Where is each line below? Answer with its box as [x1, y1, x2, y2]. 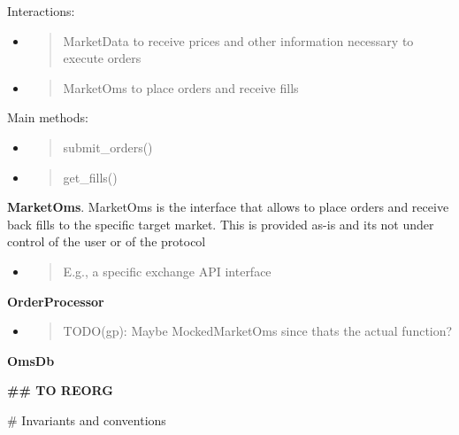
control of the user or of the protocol [7, 232, 206, 251]
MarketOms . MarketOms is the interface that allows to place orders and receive [7, 198, 449, 216]
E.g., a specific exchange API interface [63, 261, 272, 280]
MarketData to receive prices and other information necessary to [63, 31, 414, 50]
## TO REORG [7, 381, 113, 400]
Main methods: [7, 108, 88, 127]
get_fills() [63, 167, 118, 186]
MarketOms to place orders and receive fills [63, 78, 299, 97]
